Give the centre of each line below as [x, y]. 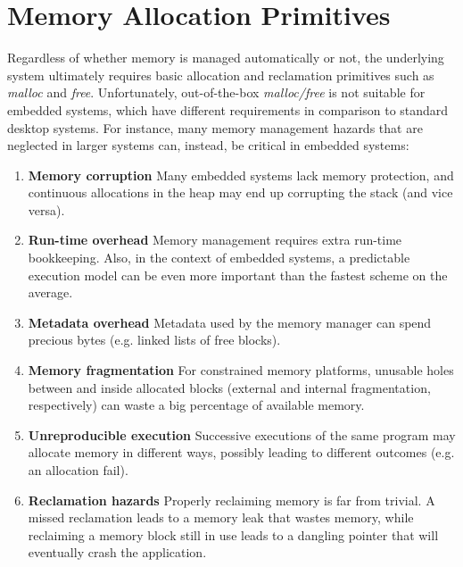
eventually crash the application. [117, 552]
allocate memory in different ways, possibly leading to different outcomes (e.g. [241, 452]
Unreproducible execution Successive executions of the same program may [242, 434]
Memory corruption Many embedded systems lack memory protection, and [241, 175]
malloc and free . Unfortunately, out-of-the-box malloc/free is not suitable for [216, 92]
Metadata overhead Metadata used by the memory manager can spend [230, 322]
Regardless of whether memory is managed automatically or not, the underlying [226, 58]
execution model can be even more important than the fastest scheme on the [238, 275]
